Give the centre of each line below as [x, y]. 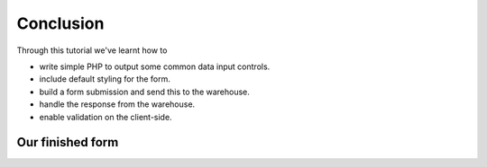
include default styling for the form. [105, 79]
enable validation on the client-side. [106, 117]
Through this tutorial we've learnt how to [92, 50]
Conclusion [60, 23]
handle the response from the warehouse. [117, 104]
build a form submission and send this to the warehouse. [144, 92]
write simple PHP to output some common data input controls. [155, 66]
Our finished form [68, 142]
